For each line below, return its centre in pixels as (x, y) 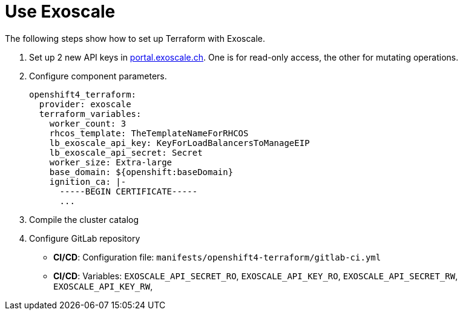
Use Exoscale (60, 12)
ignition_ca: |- (88, 181)
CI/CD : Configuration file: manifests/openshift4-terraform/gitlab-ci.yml (217, 257)
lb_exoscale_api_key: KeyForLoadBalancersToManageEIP (179, 143)
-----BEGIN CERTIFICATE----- (129, 191)
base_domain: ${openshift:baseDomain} (141, 172)
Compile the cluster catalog (84, 219)
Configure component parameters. (98, 76)
